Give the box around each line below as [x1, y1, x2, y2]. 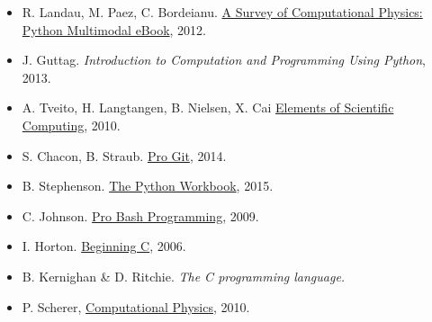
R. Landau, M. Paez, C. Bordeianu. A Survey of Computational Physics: [22, 3, 423, 21]
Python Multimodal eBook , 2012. [22, 20, 207, 39]
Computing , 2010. [22, 115, 121, 134]
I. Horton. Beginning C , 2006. [22, 237, 186, 255]
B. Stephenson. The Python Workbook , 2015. [22, 176, 274, 195]
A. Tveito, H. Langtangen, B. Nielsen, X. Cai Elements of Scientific [22, 98, 394, 117]
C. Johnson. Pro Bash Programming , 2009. [22, 206, 259, 225]
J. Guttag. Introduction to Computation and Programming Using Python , [22, 50, 427, 69]
